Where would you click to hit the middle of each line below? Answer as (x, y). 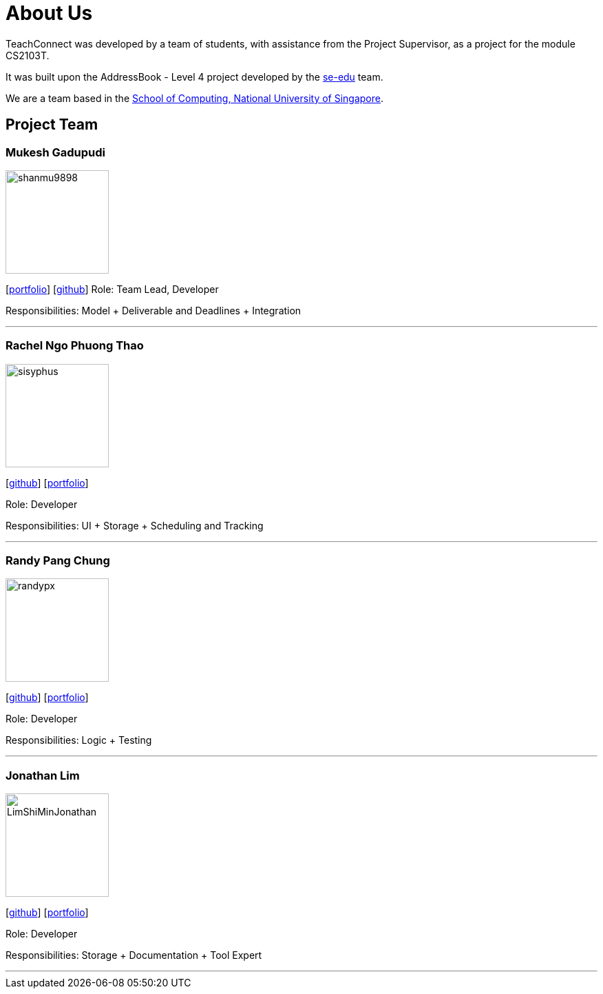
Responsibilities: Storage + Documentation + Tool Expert (134, 955)
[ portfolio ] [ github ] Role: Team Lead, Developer (112, 289)
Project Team (52, 125)
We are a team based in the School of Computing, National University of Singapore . (195, 98)
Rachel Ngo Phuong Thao (75, 346)
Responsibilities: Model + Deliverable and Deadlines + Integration (154, 310)
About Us (49, 13)
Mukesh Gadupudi (56, 152)
